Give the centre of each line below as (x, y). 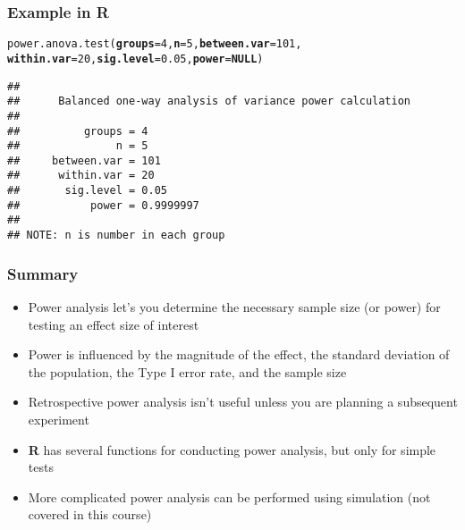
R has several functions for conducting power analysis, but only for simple (232, 449)
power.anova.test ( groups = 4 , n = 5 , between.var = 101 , (155, 44)
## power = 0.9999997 (103, 205)
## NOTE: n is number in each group (116, 236)
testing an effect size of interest (114, 324)
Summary (43, 273)
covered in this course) (90, 514)
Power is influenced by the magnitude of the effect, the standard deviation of (239, 354)
